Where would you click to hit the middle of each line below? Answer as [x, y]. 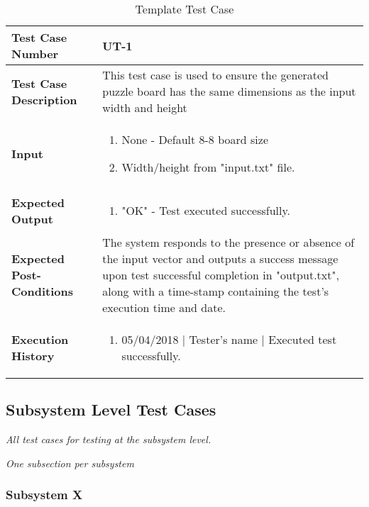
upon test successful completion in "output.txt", [221, 275]
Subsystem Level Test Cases [111, 409]
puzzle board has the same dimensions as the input [229, 91]
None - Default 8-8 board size [195, 139]
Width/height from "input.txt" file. [208, 167]
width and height [145, 107]
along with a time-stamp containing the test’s [216, 291]
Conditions [42, 291]
